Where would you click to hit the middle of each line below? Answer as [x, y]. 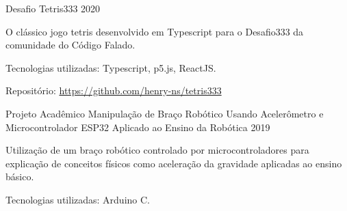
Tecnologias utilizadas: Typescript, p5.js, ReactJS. [111, 67]
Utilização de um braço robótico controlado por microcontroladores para [157, 150]
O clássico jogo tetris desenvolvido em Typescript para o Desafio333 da [155, 31]
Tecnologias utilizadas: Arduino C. [78, 199]
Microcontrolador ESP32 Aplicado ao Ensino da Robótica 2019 [138, 127]
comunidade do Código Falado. [70, 45]
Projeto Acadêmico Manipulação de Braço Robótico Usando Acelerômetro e [165, 113]
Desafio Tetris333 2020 [53, 8]
